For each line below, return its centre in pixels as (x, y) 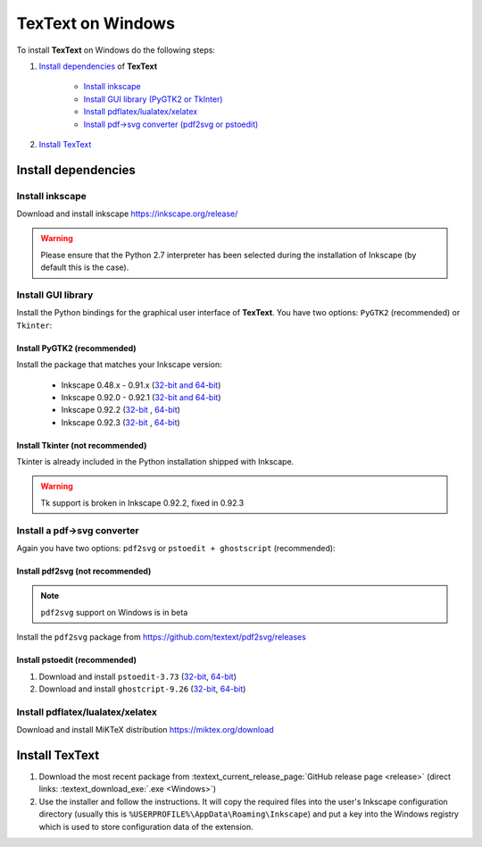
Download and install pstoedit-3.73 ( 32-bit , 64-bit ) (137, 676)
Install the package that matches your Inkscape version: (119, 365)
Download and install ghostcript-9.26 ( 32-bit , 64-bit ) (142, 689)
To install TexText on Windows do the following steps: (116, 50)
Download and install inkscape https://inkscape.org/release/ (127, 214)
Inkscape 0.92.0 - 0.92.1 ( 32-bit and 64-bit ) (141, 397)
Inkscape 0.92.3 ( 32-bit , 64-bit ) (120, 422)
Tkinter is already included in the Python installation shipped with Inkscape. (155, 462)
